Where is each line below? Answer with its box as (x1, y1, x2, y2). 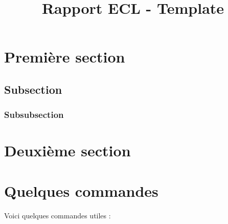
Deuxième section (4, 140, 131, 161)
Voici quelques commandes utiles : (4, 210, 111, 220)
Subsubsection (4, 108, 64, 121)
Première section (4, 46, 125, 67)
